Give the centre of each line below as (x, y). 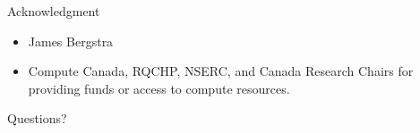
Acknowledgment (54, 11)
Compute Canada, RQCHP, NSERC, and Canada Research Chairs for (221, 71)
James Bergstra (71, 41)
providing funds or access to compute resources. (159, 88)
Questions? (37, 118)
